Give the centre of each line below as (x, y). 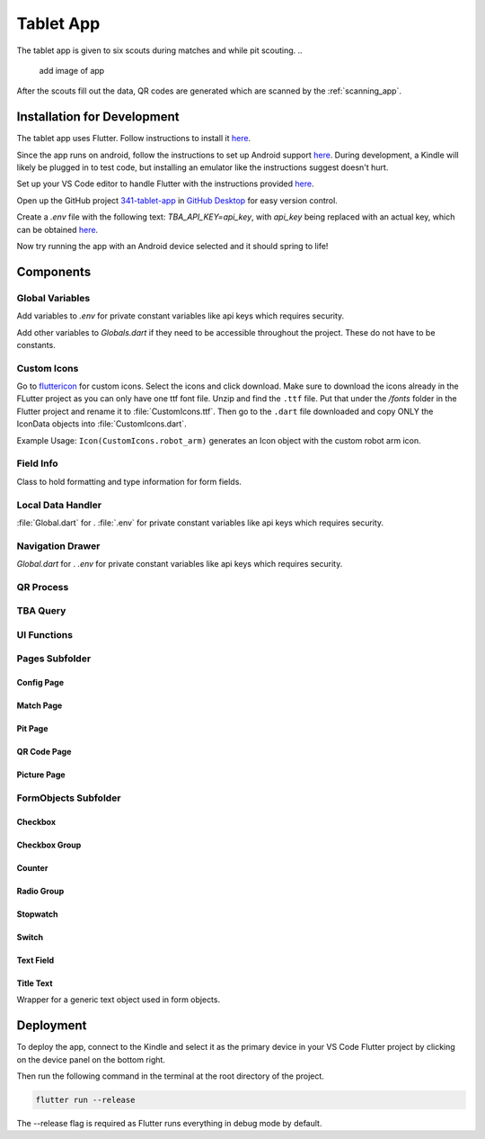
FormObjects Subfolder (69, 798)
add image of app (72, 70)
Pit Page (32, 729)
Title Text (35, 983)
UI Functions (45, 634)
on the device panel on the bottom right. (91, 1059)
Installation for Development (98, 117)
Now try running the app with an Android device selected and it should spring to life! (172, 246)
